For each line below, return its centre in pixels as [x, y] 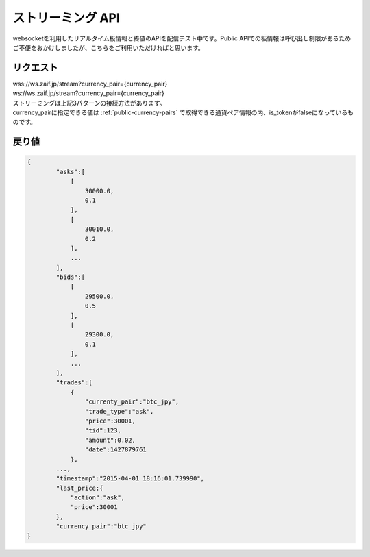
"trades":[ [74, 383]
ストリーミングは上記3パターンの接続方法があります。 [89, 103]
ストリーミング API [66, 18]
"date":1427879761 [115, 450]
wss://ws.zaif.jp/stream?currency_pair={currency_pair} [90, 84]
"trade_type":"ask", [119, 411]
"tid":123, [103, 431]
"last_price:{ [79, 488]
